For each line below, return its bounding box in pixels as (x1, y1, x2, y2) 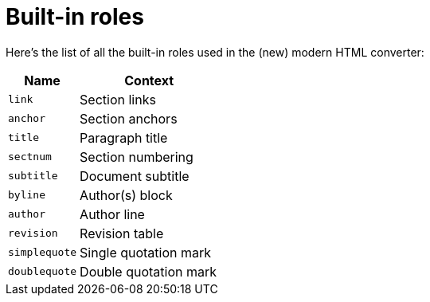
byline (8, 189, 45, 202)
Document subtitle (80, 167, 190, 184)
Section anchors (80, 110, 178, 127)
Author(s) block (80, 186, 173, 203)
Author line (80, 206, 145, 222)
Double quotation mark (80, 263, 217, 280)
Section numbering (80, 148, 193, 165)
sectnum (8, 151, 52, 163)
